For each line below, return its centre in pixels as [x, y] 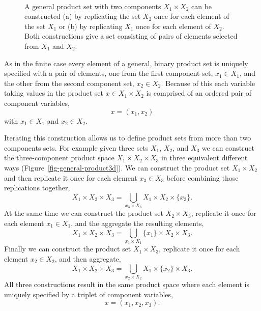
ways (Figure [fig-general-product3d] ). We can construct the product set [117, 167]
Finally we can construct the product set [68, 249]
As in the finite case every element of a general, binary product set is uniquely [126, 63]
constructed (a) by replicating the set [83, 16]
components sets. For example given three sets [76, 147]
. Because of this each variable [208, 83]
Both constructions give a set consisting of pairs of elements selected [131, 36]
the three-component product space [59, 158]
